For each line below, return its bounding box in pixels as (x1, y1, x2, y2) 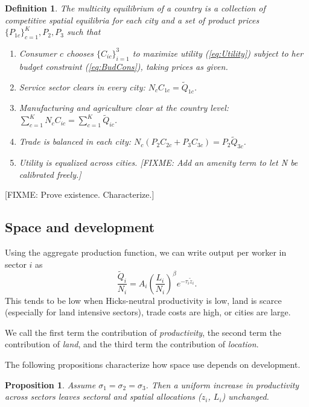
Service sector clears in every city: (19, 80, 145, 93)
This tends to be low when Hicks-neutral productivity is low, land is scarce (5, 294, 282, 306)
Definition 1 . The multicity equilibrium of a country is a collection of (5, 2, 266, 14)
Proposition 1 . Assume (5, 378, 96, 391)
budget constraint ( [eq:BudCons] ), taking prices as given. (19, 60, 228, 72)
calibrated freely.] (19, 168, 81, 180)
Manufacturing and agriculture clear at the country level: (19, 101, 229, 114)
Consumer (19, 46, 57, 59)
